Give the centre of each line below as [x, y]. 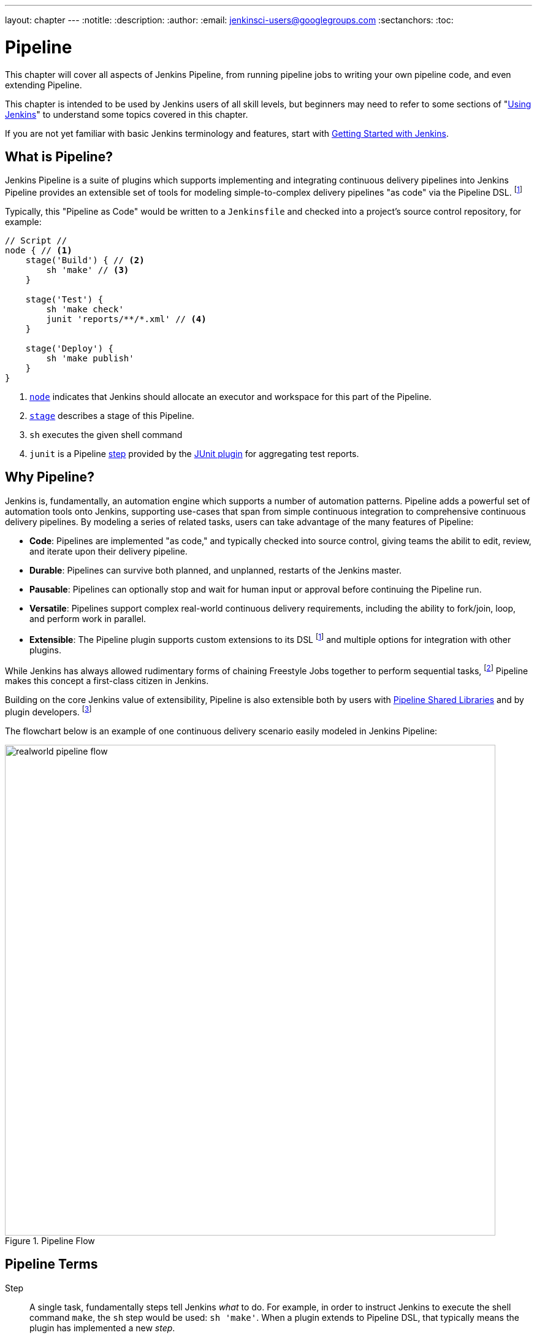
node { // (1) [39, 250]
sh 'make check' [85, 309]
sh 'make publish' [90, 358]
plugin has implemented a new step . [102, 1328]
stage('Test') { [64, 299]
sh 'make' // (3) [88, 270]
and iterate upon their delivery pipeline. [109, 551]
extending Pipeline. [44, 85]
